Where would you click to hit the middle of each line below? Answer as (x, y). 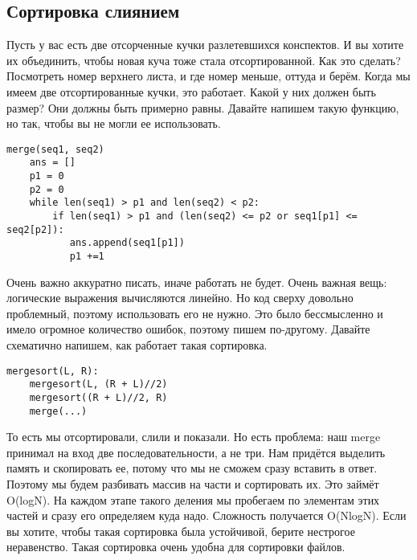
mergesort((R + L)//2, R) (98, 397)
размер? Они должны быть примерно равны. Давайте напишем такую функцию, (203, 107)
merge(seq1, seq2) (55, 149)
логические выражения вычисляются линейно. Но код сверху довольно (180, 298)
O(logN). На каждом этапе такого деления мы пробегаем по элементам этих (193, 499)
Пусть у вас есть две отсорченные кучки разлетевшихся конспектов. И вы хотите (205, 45)
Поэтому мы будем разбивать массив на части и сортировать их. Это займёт (193, 484)
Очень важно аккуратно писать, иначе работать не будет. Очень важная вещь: (197, 282)
